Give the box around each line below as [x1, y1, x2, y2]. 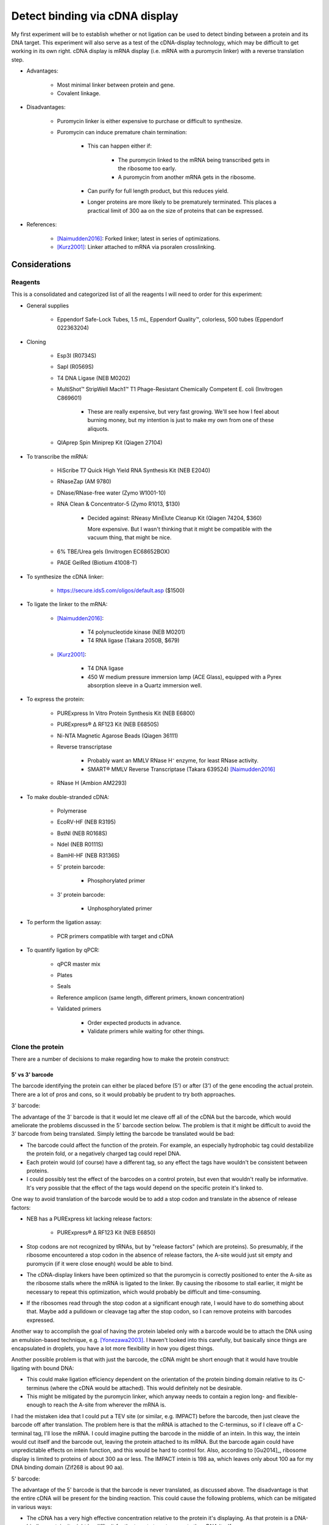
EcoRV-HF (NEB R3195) [57, 818, 116, 826]
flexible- [277, 1393, 298, 1400]
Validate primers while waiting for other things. [87, 1027, 205, 1035]
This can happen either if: [87, 142, 152, 149]
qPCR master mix [57, 960, 101, 967]
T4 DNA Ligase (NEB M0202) [57, 374, 131, 381]
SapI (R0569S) [57, 363, 94, 370]
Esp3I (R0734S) [57, 352, 97, 359]
